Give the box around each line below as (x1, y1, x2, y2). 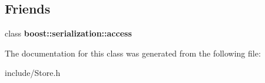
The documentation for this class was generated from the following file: (5, 47, 261, 59)
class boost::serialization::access (5, 27, 132, 39)
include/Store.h (5, 67, 61, 79)
